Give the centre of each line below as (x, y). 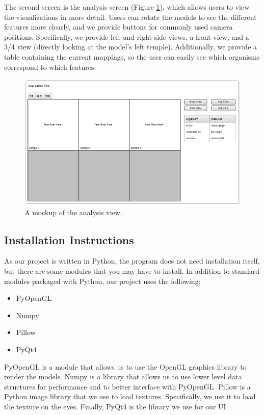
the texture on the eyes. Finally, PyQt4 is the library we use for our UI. (116, 407)
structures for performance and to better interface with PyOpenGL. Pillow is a (127, 386)
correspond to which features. (50, 67)
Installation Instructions (69, 239)
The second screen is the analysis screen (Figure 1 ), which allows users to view (127, 7)
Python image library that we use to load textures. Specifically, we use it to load (130, 396)
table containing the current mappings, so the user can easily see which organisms (132, 56)
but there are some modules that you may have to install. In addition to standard (132, 271)
